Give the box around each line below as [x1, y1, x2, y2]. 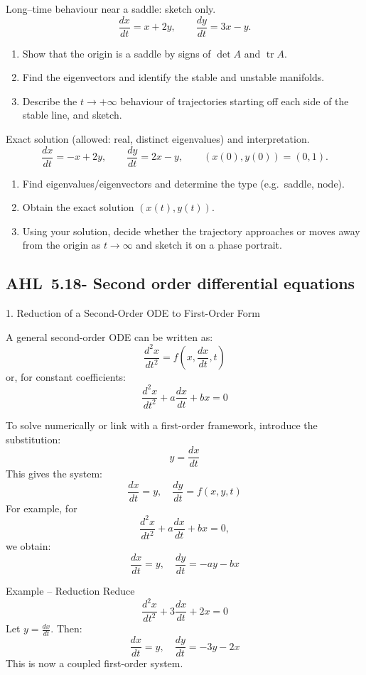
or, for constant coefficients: [6, 369, 126, 384]
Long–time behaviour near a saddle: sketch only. [6, 1, 216, 16]
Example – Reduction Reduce [6, 583, 135, 598]
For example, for [6, 500, 77, 515]
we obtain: [6, 539, 51, 553]
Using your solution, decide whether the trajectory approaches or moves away [22, 223, 360, 238]
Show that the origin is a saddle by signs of [22, 45, 211, 60]
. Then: [50, 621, 82, 636]
